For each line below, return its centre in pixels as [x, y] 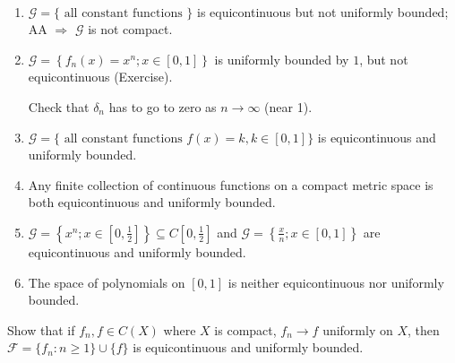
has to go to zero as [163, 106]
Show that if [41, 329]
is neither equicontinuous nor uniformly [336, 282]
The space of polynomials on [107, 282]
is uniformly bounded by [282, 59]
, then [424, 329]
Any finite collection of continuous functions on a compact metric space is [231, 184]
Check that [59, 106]
